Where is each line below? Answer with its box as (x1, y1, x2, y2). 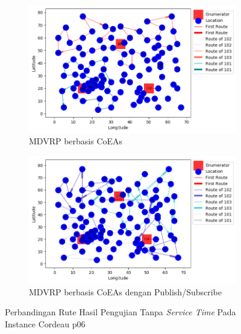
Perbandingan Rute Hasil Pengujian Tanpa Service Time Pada (5, 306, 236, 318)
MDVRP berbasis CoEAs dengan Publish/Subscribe (29, 285, 222, 298)
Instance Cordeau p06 (5, 318, 86, 330)
